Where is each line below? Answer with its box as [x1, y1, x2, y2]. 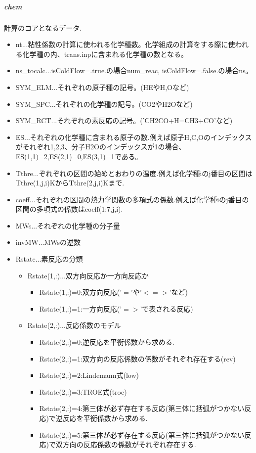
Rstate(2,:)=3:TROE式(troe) [39, 386, 127, 397]
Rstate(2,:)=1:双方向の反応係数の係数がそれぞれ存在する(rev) [39, 353, 236, 363]
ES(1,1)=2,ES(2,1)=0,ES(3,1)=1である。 [15, 151, 142, 161]
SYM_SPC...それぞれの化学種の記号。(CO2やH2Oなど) [15, 98, 193, 109]
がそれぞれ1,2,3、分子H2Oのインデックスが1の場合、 [15, 141, 186, 152]
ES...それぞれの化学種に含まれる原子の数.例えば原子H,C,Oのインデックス [15, 132, 252, 142]
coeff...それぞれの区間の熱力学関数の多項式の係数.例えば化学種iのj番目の [15, 194, 249, 204]
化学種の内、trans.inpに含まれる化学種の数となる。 [22, 48, 188, 59]
